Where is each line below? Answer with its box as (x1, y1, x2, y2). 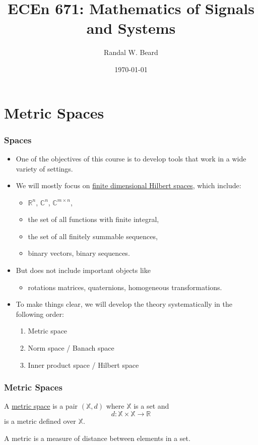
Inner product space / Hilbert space (28, 359, 139, 370)
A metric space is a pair (4, 401, 78, 411)
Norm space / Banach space (28, 343, 114, 353)
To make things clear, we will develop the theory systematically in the (16, 299, 233, 309)
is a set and (134, 401, 169, 411)
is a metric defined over (4, 416, 76, 426)
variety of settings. (16, 163, 73, 174)
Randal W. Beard (104, 47, 158, 58)
